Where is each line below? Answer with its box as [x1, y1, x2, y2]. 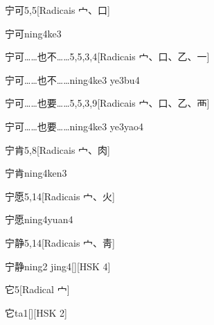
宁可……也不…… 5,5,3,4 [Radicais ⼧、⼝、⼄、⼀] [5, 49, 210, 64]
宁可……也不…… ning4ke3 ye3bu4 [5, 72, 140, 87]
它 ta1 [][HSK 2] [5, 305, 67, 319]
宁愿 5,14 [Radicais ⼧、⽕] [5, 188, 115, 203]
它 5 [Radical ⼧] [5, 282, 70, 297]
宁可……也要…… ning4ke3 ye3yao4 [5, 118, 144, 133]
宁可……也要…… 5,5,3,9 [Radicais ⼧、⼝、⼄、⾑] [5, 96, 210, 110]
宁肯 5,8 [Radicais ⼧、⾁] [5, 142, 110, 157]
